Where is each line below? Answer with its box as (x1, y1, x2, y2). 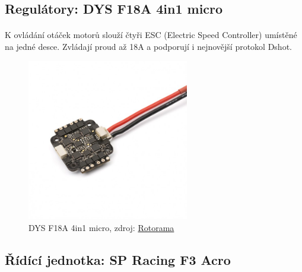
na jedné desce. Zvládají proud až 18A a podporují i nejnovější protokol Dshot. (5, 40, 292, 52)
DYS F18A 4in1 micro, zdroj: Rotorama (28, 221, 174, 233)
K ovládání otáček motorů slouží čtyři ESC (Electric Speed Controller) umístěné (5, 29, 297, 41)
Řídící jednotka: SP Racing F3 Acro (5, 250, 231, 268)
